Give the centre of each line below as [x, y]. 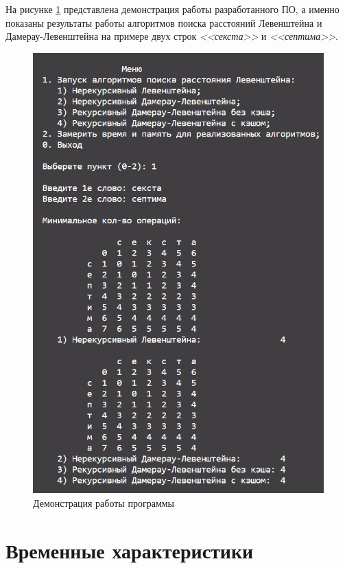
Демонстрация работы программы [104, 502]
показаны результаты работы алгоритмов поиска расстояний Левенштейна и [164, 22]
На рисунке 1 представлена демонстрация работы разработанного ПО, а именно [172, 9]
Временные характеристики [130, 550]
